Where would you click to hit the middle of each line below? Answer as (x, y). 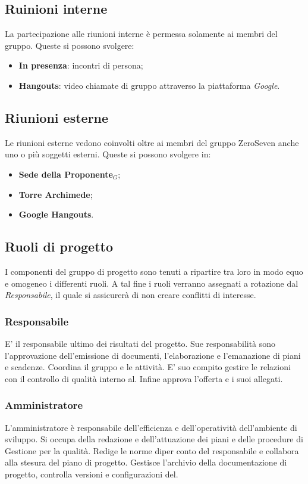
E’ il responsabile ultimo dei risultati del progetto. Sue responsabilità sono (140, 343)
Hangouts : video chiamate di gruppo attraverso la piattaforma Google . (149, 85)
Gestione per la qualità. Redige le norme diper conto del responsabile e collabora (152, 450)
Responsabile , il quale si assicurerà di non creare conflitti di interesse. (131, 295)
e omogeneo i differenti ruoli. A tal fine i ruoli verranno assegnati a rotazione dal (152, 283)
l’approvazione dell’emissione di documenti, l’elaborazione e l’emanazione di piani (153, 355)
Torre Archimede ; (56, 194)
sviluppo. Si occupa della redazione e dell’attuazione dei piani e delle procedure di (154, 439)
